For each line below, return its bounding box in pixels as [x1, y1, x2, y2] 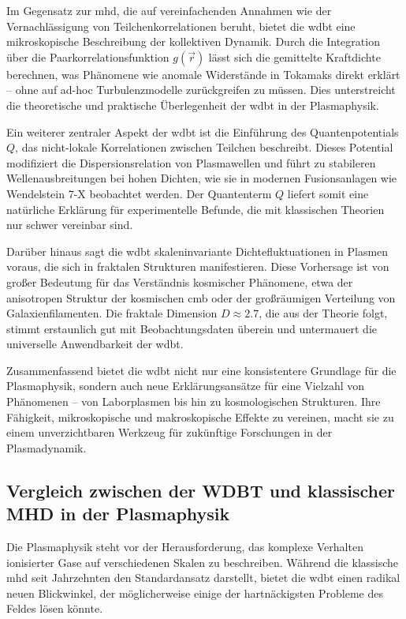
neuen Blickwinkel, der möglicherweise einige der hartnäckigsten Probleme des [6, 584, 383, 601]
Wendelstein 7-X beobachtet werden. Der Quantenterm [6, 185, 272, 201]
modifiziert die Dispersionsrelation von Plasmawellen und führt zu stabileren [6, 154, 376, 171]
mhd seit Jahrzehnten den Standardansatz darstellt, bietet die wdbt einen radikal [6, 569, 400, 586]
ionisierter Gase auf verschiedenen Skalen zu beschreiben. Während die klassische [6, 553, 399, 570]
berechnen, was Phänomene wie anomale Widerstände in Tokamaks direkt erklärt [6, 66, 400, 82]
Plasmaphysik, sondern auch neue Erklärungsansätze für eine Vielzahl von [6, 377, 365, 394]
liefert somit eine [287, 185, 369, 201]
